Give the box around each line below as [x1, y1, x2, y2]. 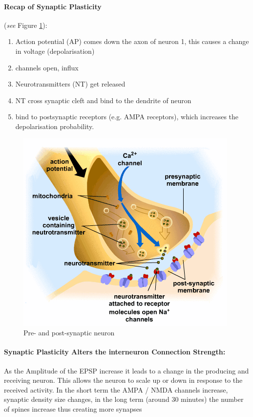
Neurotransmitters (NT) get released [15, 79, 126, 89]
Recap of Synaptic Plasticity [4, 1, 102, 11]
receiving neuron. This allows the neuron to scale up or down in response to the [4, 375, 243, 385]
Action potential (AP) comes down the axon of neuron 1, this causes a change [15, 36, 249, 46]
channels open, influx [15, 62, 79, 72]
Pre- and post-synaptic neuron [23, 328, 115, 338]
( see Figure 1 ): [4, 20, 47, 30]
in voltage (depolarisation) [15, 45, 95, 56]
